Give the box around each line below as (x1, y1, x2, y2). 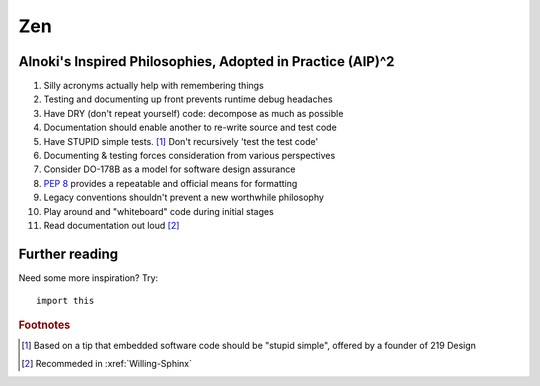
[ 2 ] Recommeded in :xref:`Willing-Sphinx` (21, 358, 193, 370)
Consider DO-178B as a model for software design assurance (43, 163, 296, 175)
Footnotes (18, 318, 71, 332)
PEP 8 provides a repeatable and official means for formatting (43, 177, 298, 189)
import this (36, 295, 95, 307)
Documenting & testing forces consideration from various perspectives (43, 150, 336, 162)
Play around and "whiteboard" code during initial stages (43, 205, 274, 217)
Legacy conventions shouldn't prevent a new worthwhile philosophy (43, 191, 325, 204)
